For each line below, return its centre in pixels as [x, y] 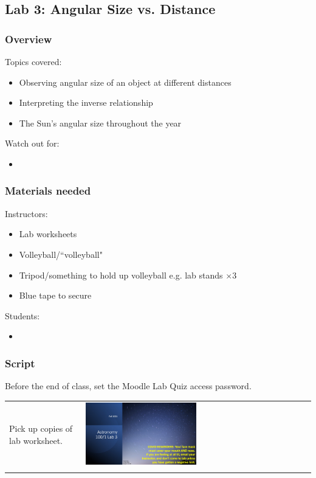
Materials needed [48, 191]
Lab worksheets [48, 234]
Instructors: [26, 213]
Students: [22, 315]
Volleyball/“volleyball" [61, 254]
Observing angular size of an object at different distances [125, 82]
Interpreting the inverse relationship [86, 102]
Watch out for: [32, 143]
